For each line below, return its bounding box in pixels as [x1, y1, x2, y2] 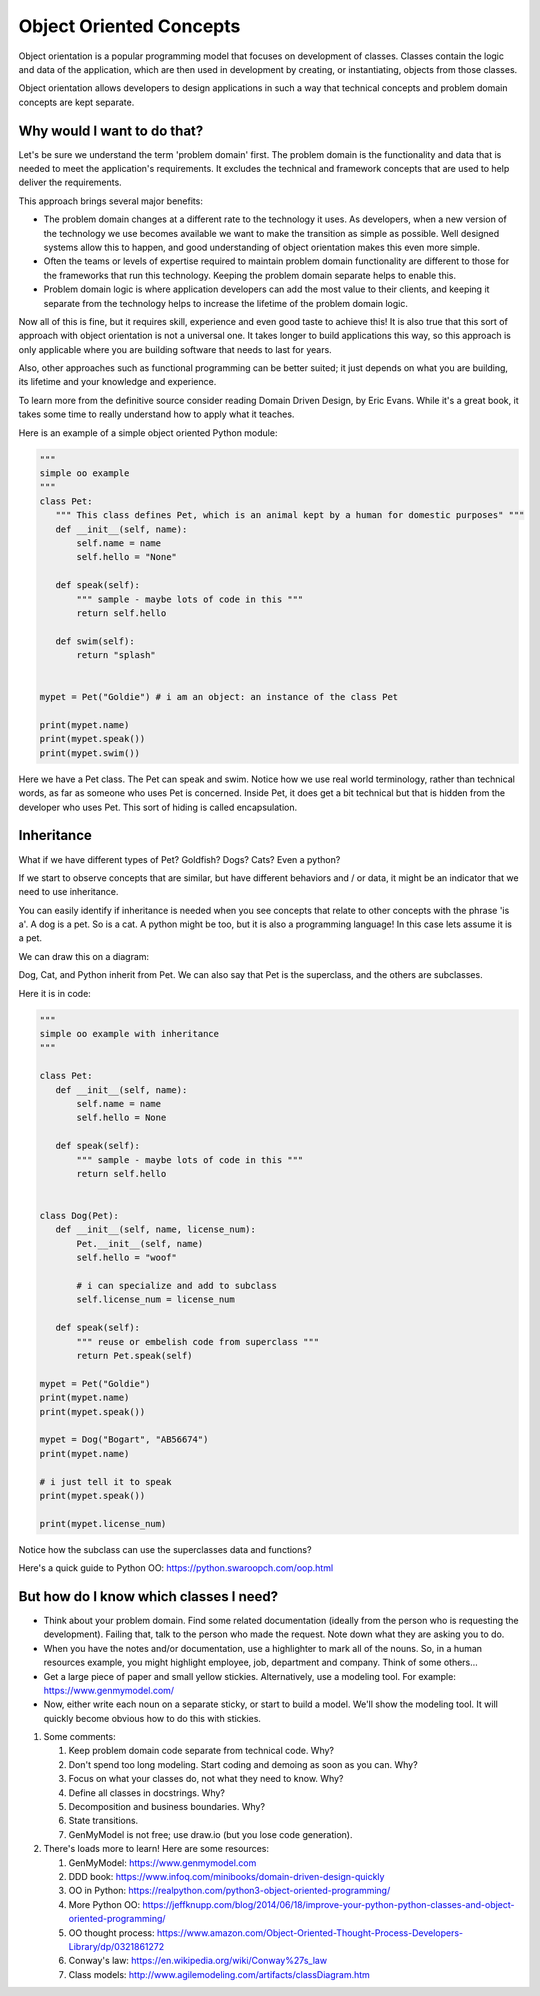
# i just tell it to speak [39, 1476, 172, 1487]
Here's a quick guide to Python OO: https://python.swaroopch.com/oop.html [18, 1562, 334, 1574]
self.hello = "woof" [76, 1252, 177, 1264]
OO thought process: [68, 1926, 155, 1939]
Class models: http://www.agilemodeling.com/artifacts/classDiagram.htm [68, 1968, 370, 1980]
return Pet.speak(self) [76, 1350, 194, 1361]
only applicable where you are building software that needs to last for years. [18, 343, 332, 355]
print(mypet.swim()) [39, 747, 140, 759]
